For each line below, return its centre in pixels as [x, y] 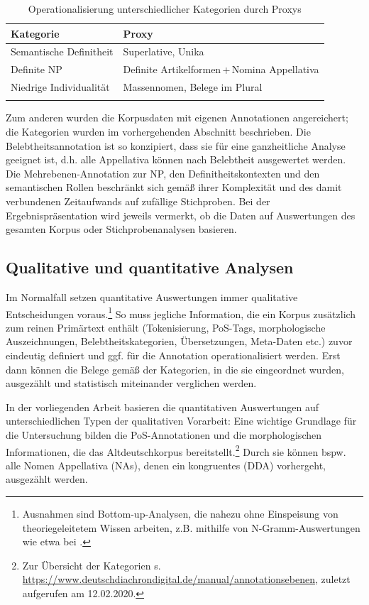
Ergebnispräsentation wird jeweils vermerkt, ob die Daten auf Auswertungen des [181, 215]
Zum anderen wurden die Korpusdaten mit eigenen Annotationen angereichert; [177, 118]
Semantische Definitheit [62, 51]
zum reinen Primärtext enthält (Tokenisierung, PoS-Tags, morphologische [166, 327]
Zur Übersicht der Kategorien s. [92, 565]
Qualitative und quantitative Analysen [150, 267]
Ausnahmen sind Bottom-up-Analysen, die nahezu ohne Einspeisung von [180, 514]
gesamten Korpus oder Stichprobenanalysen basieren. [121, 229]
